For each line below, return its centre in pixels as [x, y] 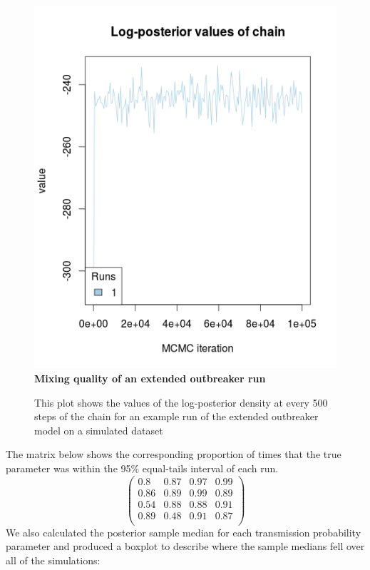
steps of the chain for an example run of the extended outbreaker [176, 416]
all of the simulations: [53, 560]
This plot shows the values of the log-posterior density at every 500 [181, 402]
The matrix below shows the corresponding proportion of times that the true [174, 454]
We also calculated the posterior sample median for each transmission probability [184, 532]
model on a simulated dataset [99, 430]
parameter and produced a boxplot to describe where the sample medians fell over [185, 546]
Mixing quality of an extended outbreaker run [150, 378]
